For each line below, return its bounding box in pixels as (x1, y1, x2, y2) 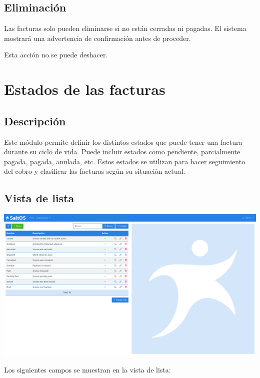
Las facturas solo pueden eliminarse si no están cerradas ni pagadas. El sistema (4, 23, 246, 33)
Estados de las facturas (4, 79, 165, 99)
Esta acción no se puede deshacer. (4, 49, 108, 60)
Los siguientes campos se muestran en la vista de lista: (4, 365, 171, 375)
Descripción (4, 113, 66, 128)
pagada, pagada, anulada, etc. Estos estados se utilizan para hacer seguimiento (4, 156, 245, 166)
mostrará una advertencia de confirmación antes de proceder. (4, 32, 191, 43)
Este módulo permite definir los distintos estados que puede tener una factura (4, 136, 242, 147)
